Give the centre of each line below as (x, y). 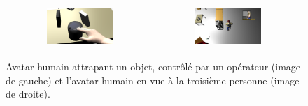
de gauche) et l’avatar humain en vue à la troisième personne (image (153, 80)
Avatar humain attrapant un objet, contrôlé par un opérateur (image (153, 66)
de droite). (28, 94)
